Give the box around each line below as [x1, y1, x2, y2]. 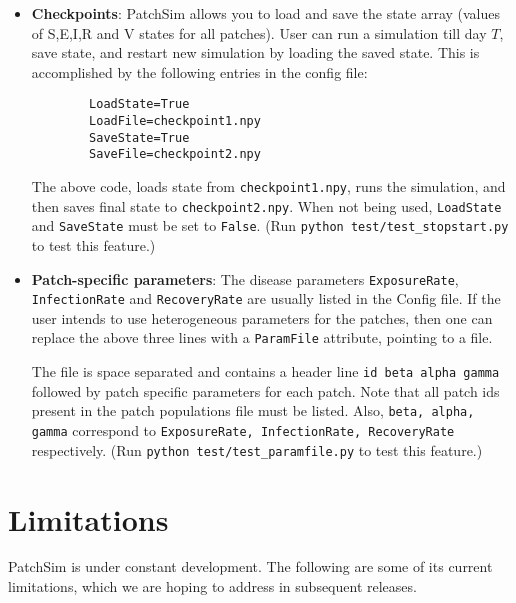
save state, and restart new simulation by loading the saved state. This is [31, 42, 480, 63]
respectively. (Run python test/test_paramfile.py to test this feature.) [31, 439, 483, 460]
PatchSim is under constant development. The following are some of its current [8, 556, 493, 577]
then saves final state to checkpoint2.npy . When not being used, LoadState [31, 195, 502, 216]
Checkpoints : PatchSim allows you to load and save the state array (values [31, 3, 501, 23]
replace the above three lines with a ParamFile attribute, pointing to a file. [31, 327, 493, 348]
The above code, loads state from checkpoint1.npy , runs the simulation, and [31, 176, 506, 196]
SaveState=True [89, 130, 190, 145]
